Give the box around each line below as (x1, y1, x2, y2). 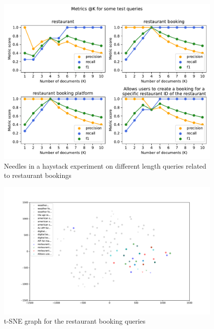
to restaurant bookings (4, 170, 71, 180)
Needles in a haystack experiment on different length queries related (4, 160, 207, 171)
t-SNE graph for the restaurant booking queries (4, 316, 146, 326)
